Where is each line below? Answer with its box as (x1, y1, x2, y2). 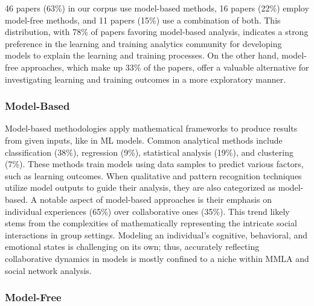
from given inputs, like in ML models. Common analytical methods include (5, 133, 283, 146)
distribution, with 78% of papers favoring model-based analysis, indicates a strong (5, 25, 309, 38)
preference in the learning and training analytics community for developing (5, 37, 282, 49)
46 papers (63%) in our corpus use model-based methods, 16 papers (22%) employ (5, 2, 309, 14)
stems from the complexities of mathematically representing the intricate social (5, 217, 297, 229)
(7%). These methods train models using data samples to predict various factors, (5, 158, 304, 170)
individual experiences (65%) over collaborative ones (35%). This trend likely (5, 205, 290, 217)
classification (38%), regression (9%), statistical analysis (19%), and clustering (5, 145, 293, 158)
